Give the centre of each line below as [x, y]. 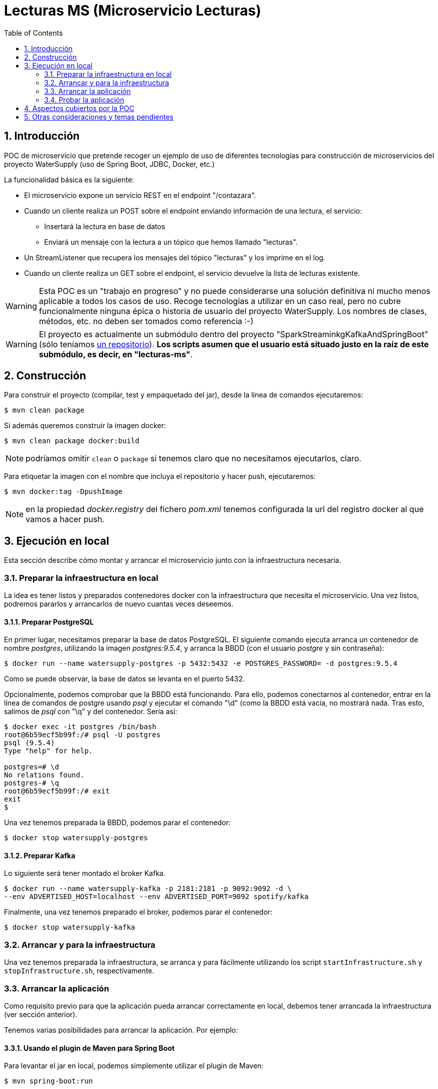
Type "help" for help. [49, 751]
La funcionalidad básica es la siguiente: [69, 179]
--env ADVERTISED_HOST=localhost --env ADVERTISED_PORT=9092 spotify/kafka [156, 897]
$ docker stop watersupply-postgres [76, 838]
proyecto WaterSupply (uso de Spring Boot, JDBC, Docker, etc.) [109, 164]
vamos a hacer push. [65, 519]
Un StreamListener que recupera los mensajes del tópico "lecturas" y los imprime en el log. [175, 257]
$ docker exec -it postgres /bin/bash [80, 727]
